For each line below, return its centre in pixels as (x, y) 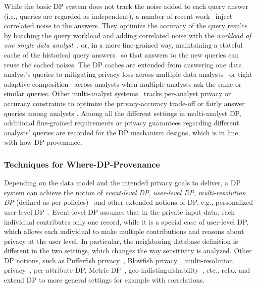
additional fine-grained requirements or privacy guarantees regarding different (122, 123)
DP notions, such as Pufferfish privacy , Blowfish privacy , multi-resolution (119, 260)
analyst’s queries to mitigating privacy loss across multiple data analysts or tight (128, 74)
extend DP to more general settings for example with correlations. (104, 280)
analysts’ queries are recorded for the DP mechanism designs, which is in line (121, 132)
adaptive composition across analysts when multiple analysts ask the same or (123, 84)
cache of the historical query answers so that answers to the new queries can (121, 54)
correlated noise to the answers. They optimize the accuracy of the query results (126, 26)
